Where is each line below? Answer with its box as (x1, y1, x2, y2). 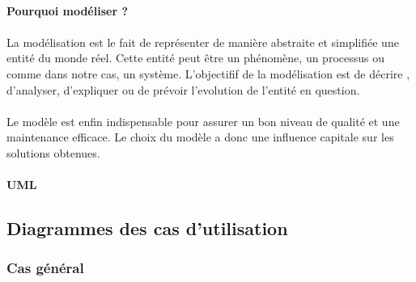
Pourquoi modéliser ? (6, 2, 129, 19)
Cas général (6, 258, 84, 278)
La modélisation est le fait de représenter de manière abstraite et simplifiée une (6, 33, 399, 50)
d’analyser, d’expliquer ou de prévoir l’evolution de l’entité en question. (6, 81, 360, 98)
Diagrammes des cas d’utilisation (6, 216, 288, 241)
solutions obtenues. (6, 144, 100, 161)
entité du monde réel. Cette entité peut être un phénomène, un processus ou (6, 49, 384, 66)
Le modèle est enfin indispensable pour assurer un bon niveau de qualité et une (6, 112, 400, 129)
